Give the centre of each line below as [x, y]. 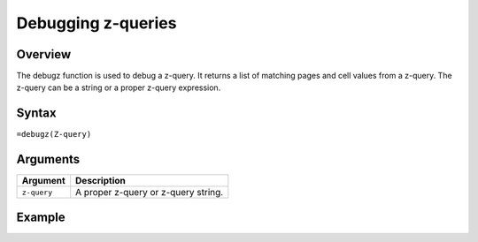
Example [41, 217]
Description [100, 181]
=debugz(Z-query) [54, 134]
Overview [44, 54]
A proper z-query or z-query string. [150, 193]
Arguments [48, 159]
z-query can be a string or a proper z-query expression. [119, 87]
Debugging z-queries [96, 23]
